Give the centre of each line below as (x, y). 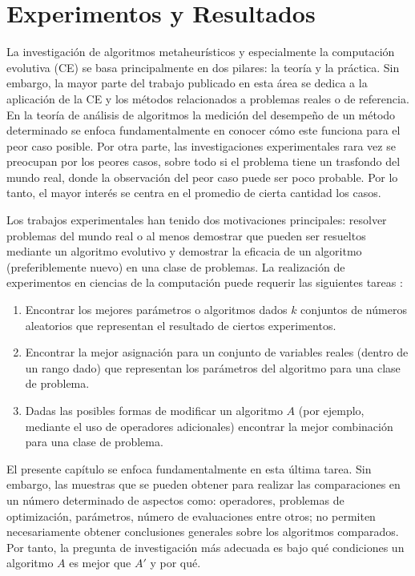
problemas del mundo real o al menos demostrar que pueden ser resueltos (186, 235)
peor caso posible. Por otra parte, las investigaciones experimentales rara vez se (201, 145)
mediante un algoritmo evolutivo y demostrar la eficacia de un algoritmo (184, 251)
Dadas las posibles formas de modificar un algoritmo (154, 410)
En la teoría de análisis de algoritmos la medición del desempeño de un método (201, 114)
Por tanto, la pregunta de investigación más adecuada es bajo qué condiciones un (205, 547)
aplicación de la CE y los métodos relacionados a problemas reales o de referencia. (208, 98)
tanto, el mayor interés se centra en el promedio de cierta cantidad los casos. (194, 193)
